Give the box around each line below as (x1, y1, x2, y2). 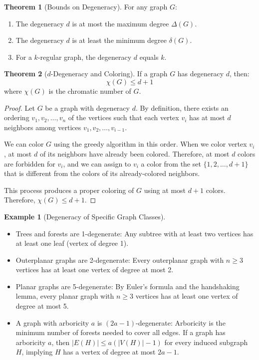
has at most (189, 112, 225, 123)
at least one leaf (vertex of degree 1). (15, 238, 129, 248)
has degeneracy (177, 68, 224, 79)
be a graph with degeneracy (45, 102, 130, 113)
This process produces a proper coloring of (4, 184, 134, 195)
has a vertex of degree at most (63, 347, 156, 357)
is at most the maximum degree (72, 18, 169, 28)
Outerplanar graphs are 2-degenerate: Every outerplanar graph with (15, 254, 224, 265)
